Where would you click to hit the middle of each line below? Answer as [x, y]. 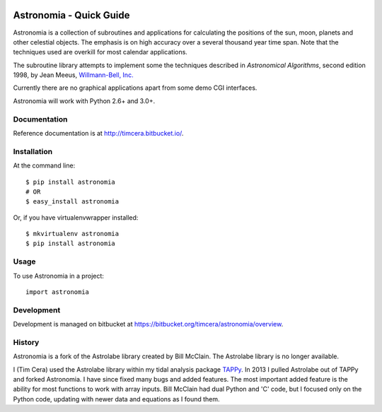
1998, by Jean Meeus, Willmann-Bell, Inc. [73, 75]
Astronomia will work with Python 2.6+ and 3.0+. [84, 101]
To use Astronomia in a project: [58, 276]
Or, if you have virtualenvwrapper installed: [76, 217]
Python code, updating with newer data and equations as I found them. [116, 399]
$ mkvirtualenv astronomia [73, 234]
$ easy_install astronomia [73, 202]
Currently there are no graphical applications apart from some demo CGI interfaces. [135, 88]
